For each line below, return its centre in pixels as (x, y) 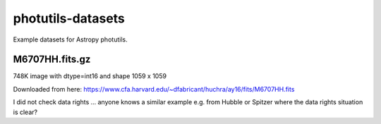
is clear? (25, 112)
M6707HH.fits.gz (52, 60)
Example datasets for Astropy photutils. (70, 39)
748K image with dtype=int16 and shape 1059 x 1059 (90, 76)
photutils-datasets (69, 18)
